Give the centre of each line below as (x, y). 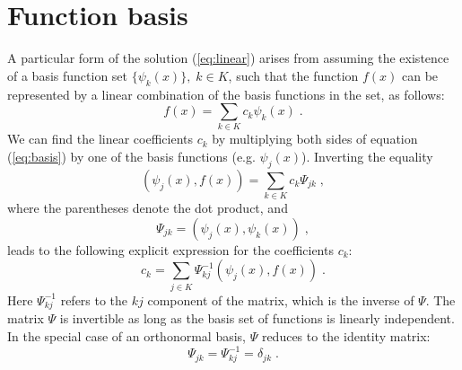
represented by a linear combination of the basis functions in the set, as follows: (226, 94)
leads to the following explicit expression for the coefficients (170, 249)
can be (420, 75)
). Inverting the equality (367, 157)
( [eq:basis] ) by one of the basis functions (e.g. (131, 157)
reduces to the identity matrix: (346, 336)
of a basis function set (68, 75)
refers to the (94, 300)
